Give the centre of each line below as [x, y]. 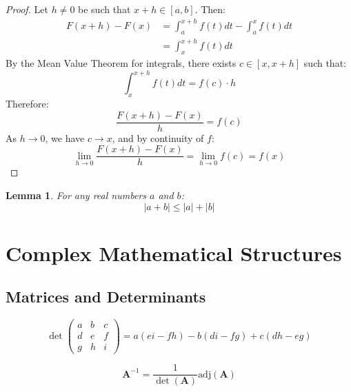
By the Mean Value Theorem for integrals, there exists [121, 63]
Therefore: [27, 104]
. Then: [210, 9]
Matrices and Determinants [106, 297]
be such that [104, 9]
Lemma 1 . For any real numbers [76, 195]
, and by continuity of [158, 137]
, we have [65, 137]
